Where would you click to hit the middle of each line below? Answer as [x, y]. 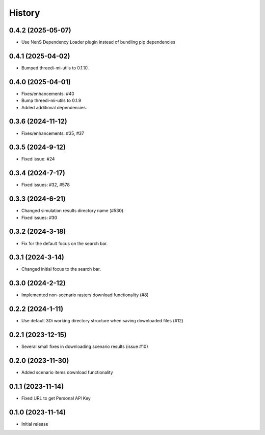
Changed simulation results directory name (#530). [73, 211]
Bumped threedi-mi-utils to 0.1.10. [55, 68]
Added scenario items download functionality [67, 373]
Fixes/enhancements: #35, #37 [53, 133]
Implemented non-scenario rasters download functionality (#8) [85, 295]
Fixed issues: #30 [39, 217]
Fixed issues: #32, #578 [46, 185]
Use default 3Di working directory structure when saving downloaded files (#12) [102, 321]
